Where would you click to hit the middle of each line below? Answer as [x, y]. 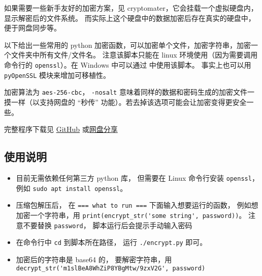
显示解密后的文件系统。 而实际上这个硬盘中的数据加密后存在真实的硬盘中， [130, 18]
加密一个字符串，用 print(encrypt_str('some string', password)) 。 [131, 215]
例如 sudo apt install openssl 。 [72, 188]
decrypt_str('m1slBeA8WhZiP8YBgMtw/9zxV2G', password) [111, 269]
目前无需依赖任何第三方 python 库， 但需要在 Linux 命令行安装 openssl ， [137, 177]
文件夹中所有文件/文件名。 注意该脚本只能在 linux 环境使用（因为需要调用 [134, 55]
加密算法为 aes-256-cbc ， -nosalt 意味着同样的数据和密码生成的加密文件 [126, 92]
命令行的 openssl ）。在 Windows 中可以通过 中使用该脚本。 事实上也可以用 [128, 64]
